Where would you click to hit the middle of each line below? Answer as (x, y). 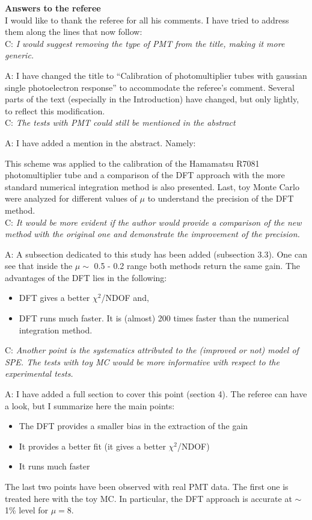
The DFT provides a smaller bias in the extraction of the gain (133, 426)
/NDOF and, (125, 298)
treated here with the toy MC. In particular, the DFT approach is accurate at (148, 498)
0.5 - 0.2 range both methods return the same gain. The (197, 266)
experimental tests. (39, 373)
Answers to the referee (53, 8)
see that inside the (39, 266)
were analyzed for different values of (71, 198)
